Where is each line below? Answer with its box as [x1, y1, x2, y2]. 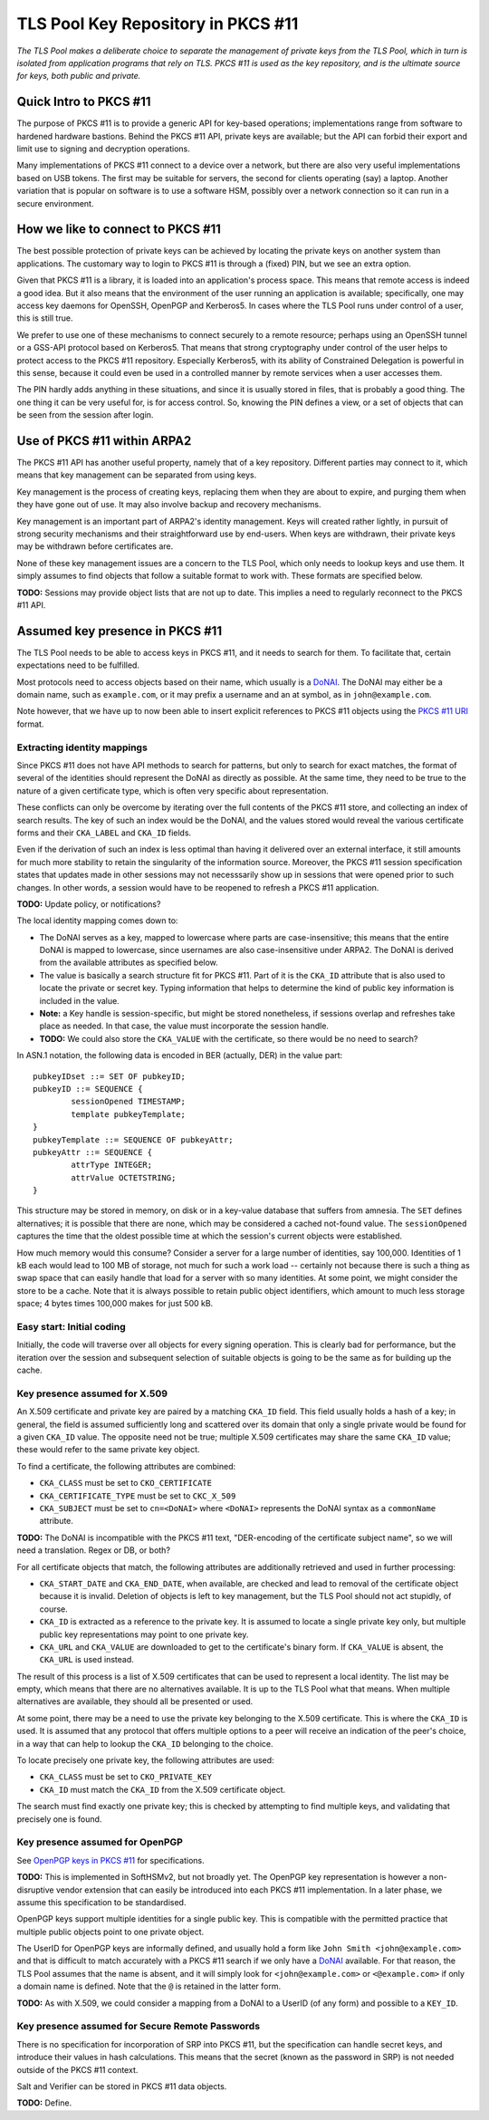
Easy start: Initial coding [16, 1320, 126, 1333]
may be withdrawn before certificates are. [16, 541, 174, 552]
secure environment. [16, 198, 94, 208]
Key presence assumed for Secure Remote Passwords [16, 2020, 261, 2033]
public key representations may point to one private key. [39, 1629, 249, 1640]
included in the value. [39, 995, 120, 1006]
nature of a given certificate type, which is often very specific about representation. [16, 785, 330, 796]
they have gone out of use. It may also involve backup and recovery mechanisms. [16, 499, 321, 510]
